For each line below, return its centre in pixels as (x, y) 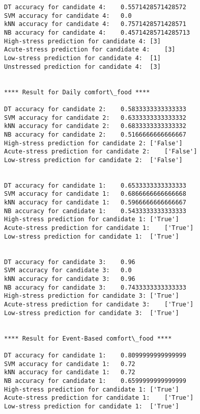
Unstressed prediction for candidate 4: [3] (82, 67)
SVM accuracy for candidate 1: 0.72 (70, 364)
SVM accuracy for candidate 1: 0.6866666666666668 (95, 194)
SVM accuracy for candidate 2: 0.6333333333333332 (95, 118)
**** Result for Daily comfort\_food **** (77, 92)
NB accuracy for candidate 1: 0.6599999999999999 (95, 381)
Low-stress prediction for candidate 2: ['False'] (93, 160)
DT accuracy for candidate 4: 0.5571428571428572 (95, 7)
